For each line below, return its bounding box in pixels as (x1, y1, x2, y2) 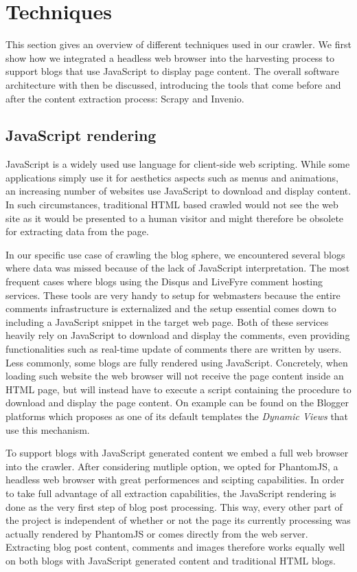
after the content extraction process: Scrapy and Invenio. (5, 91, 244, 105)
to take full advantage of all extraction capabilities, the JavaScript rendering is (5, 485, 336, 500)
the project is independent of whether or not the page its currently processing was (5, 513, 351, 527)
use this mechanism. (5, 422, 90, 437)
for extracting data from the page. (5, 224, 149, 239)
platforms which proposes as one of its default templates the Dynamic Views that (5, 408, 349, 423)
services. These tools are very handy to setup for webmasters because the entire (5, 287, 341, 302)
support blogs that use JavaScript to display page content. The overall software (5, 64, 339, 78)
